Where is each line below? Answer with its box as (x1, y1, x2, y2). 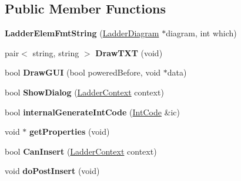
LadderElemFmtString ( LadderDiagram (5, 27, 159, 39)
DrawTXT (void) (95, 46, 163, 59)
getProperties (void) (29, 125, 110, 138)
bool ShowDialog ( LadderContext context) (5, 86, 164, 98)
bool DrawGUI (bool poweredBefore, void (5, 66, 161, 78)
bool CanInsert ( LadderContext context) (5, 145, 157, 157)
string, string (32, 46, 79, 59)
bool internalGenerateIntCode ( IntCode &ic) (5, 105, 180, 118)
